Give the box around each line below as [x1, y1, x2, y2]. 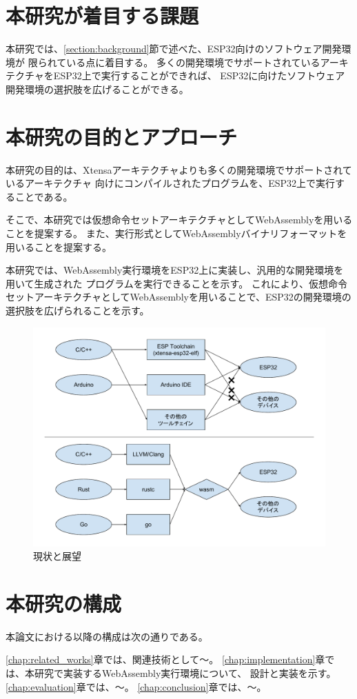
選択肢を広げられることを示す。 [6, 303, 150, 317]
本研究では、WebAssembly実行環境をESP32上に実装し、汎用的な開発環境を [6, 263, 344, 277]
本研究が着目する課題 [6, 1, 199, 30]
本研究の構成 [6, 589, 122, 617]
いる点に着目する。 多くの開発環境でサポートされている [66, 54, 320, 69]
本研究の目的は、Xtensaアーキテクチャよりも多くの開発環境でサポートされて [6, 162, 352, 176]
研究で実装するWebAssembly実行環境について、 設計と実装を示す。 [34, 666, 336, 680]
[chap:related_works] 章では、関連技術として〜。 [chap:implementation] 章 [6, 652, 325, 667]
